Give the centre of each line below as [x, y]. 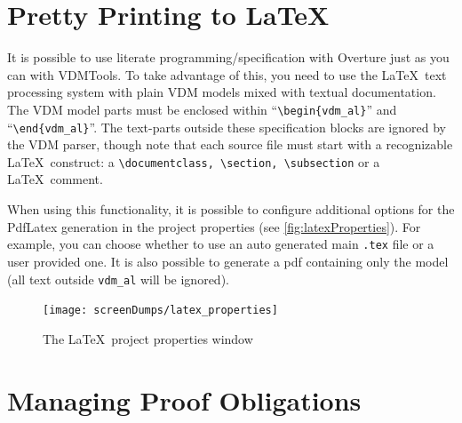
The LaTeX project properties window [148, 338]
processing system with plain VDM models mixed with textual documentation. [222, 92]
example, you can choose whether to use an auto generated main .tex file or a [221, 244]
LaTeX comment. [55, 179]
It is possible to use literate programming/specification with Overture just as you [228, 57]
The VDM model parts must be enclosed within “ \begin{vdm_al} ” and [202, 109]
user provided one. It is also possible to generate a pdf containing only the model [228, 261]
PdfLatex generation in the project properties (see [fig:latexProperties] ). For [214, 226]
